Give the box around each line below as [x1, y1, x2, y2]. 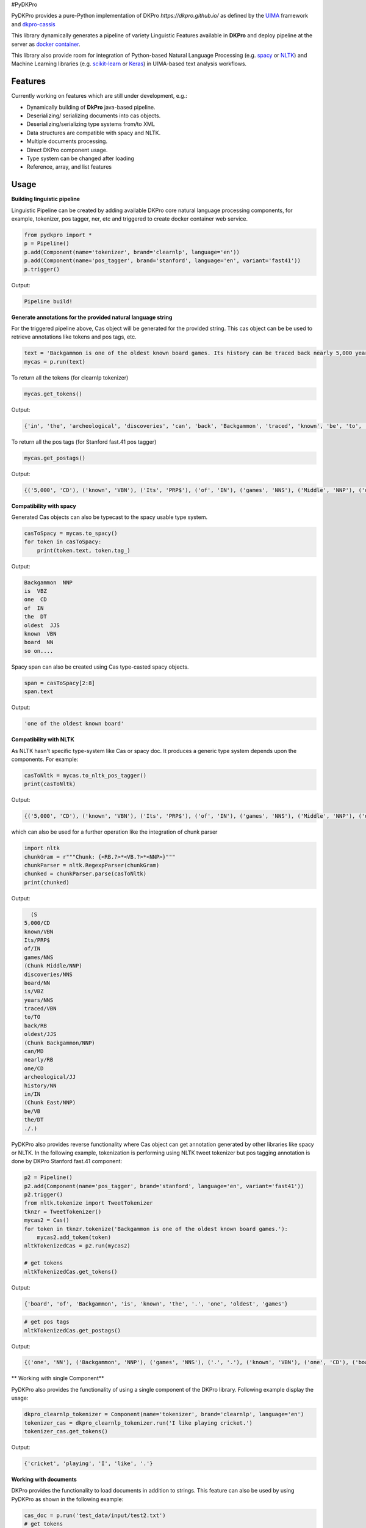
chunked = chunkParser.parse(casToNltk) [24, 870, 146, 877]
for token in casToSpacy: [24, 538, 102, 545]
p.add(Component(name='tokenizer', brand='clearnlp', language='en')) [24, 248, 240, 255]
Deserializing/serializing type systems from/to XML [26, 120, 156, 128]
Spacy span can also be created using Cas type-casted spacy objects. [11, 663, 189, 670]
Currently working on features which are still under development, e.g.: [11, 92, 187, 100]
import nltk [24, 845, 60, 852]
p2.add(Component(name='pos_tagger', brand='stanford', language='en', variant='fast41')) [24, 1183, 304, 1189]
